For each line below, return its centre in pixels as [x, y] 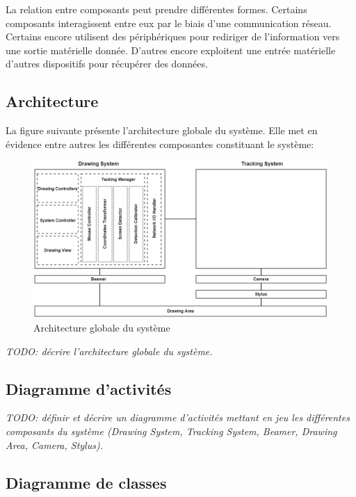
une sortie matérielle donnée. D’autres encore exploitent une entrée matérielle [171, 50]
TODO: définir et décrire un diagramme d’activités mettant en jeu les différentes [178, 417]
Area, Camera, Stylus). [54, 445]
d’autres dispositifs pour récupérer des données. [107, 64]
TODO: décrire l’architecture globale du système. [109, 351]
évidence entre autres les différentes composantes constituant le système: [160, 144]
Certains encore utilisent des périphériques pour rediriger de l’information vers [173, 36]
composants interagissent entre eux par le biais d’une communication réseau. [169, 23]
